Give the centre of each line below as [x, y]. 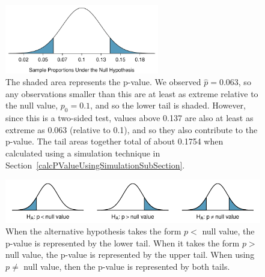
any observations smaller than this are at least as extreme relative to [132, 93]
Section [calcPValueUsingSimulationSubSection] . [95, 165]
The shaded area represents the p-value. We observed [103, 82]
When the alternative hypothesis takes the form [93, 231]
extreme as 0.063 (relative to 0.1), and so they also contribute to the [132, 129]
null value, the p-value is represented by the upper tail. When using [130, 255]
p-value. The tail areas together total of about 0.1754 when [114, 141]
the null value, [32, 105]
